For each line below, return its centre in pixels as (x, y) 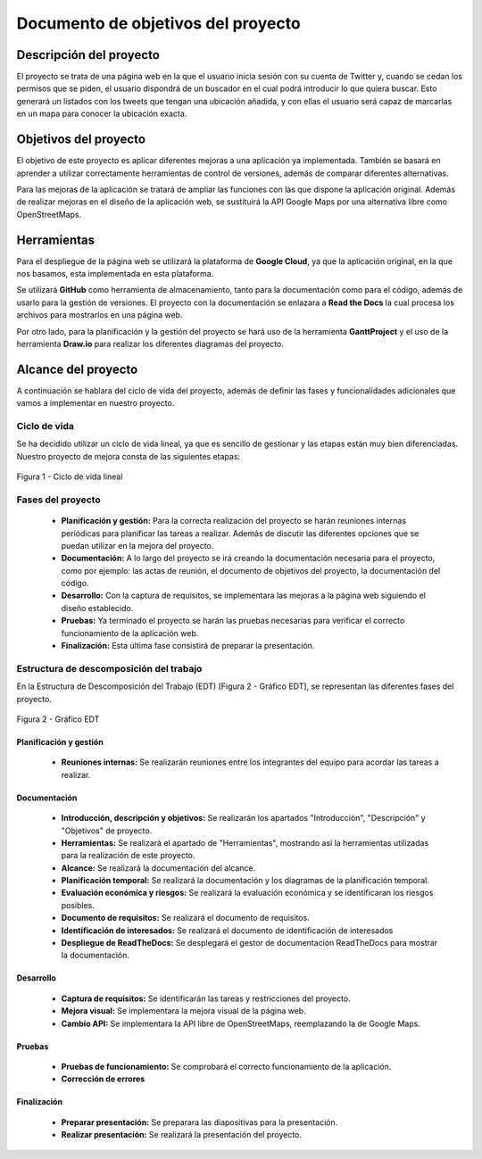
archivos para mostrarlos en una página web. (100, 315)
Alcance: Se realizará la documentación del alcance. (158, 868)
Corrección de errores (103, 1079)
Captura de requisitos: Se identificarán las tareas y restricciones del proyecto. (206, 998)
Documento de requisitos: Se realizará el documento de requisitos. (185, 918)
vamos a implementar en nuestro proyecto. (96, 403)
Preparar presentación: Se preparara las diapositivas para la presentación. (199, 1122)
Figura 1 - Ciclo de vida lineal (70, 476)
